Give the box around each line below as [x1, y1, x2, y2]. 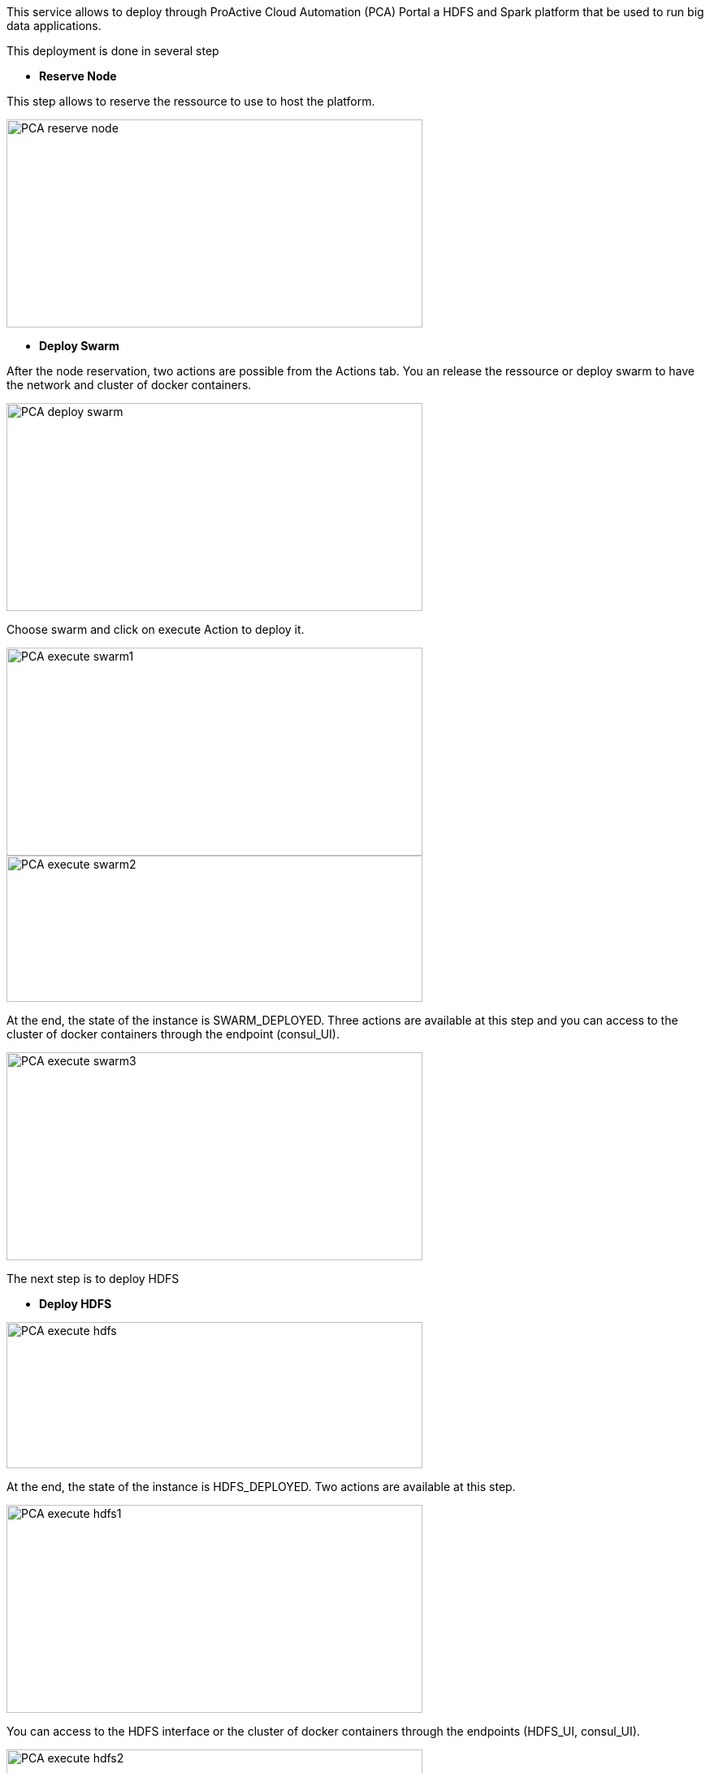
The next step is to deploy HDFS [6, 1272, 180, 1285]
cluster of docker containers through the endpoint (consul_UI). [6, 1027, 340, 1041]
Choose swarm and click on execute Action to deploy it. [6, 622, 305, 636]
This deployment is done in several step [6, 44, 219, 58]
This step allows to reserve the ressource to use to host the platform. [6, 94, 375, 108]
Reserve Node [39, 69, 117, 83]
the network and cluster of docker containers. [6, 378, 252, 392]
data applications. [6, 19, 102, 33]
